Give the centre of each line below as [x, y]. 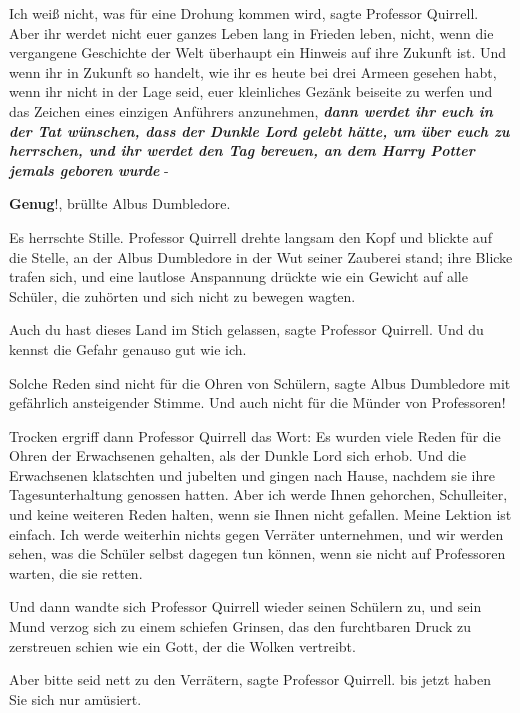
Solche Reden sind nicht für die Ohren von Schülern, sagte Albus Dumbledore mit [260, 382]
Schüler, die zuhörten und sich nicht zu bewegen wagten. [182, 295]
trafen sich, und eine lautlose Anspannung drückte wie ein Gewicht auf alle [238, 276]
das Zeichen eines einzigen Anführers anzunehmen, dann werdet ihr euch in [251, 110]
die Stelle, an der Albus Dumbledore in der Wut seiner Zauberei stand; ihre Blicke [261, 256]
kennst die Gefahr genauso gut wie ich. [128, 348]
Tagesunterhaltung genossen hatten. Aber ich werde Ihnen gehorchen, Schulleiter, [258, 494]
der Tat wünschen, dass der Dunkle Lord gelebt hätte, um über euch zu [259, 130]
